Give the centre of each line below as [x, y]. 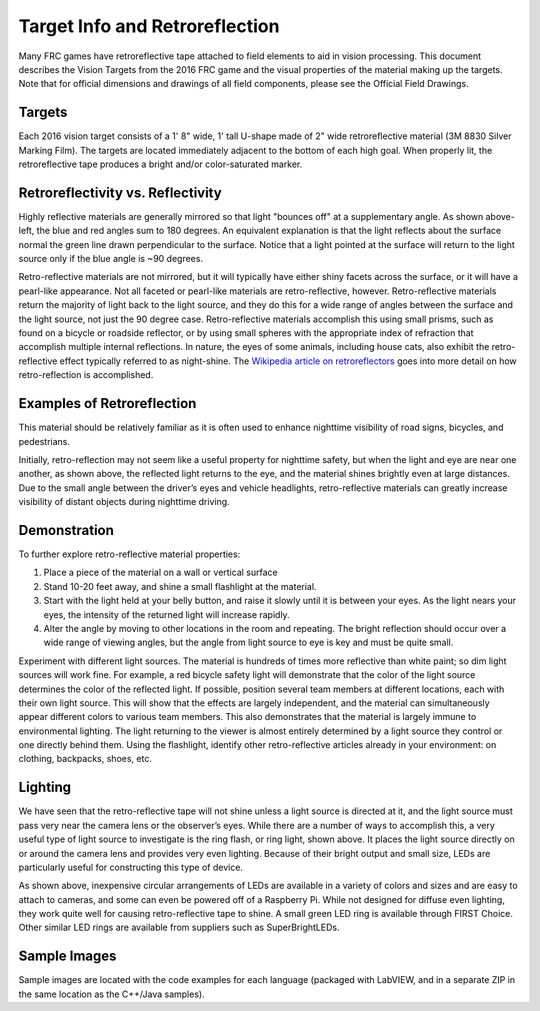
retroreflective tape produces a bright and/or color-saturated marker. [160, 164]
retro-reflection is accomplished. [86, 375]
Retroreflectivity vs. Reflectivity [120, 192]
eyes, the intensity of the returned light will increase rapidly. [166, 614]
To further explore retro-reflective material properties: [129, 554]
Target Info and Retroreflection [149, 26]
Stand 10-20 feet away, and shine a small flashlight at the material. [180, 586]
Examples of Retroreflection [107, 403]
